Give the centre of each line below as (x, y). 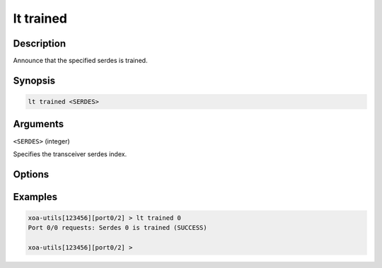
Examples (35, 197)
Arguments (39, 124)
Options (31, 174)
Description (40, 43)
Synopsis (34, 80)
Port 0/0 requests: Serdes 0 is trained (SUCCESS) (118, 228)
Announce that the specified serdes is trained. (80, 61)
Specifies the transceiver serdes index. (70, 154)
